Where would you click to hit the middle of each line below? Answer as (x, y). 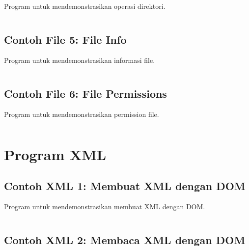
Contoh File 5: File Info (65, 39)
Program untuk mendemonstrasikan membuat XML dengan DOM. (105, 206)
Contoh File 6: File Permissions (85, 93)
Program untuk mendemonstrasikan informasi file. (80, 60)
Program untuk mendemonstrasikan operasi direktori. (85, 6)
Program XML (55, 154)
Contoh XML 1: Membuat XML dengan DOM (125, 185)
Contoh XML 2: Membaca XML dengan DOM (125, 239)
